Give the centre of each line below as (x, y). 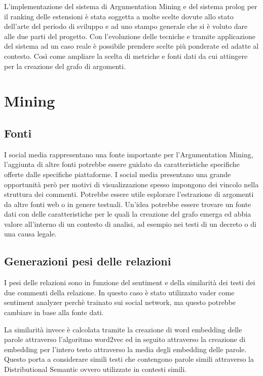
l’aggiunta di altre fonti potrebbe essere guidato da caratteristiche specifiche (122, 164)
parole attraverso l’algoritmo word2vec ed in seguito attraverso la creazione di (125, 339)
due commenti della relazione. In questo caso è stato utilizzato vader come (119, 292)
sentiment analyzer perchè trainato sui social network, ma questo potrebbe (120, 302)
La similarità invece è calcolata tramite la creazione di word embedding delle (123, 329)
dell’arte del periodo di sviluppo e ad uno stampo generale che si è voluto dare (126, 26)
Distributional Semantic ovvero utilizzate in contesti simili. (96, 369)
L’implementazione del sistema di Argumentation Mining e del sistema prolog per (131, 6)
